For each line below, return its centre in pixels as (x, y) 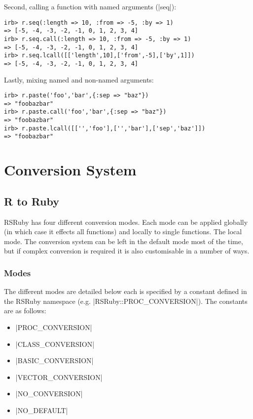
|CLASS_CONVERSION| (55, 344)
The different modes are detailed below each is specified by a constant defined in (126, 291)
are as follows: (25, 311)
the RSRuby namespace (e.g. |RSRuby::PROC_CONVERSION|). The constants (126, 301)
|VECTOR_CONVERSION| (59, 377)
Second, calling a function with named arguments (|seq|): (90, 6)
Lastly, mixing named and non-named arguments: (79, 79)
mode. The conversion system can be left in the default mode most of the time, (124, 241)
